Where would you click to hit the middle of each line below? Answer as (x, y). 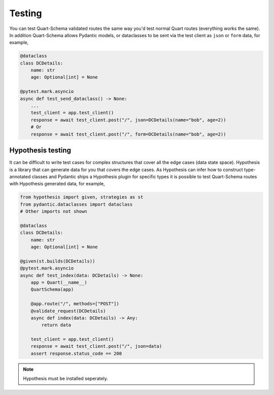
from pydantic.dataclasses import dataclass (76, 204)
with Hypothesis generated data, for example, (57, 184)
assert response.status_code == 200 (76, 353)
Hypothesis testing (40, 151)
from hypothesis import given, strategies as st (82, 197)
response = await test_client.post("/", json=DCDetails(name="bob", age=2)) (128, 120)
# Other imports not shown (54, 211)
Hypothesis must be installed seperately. (66, 379)
